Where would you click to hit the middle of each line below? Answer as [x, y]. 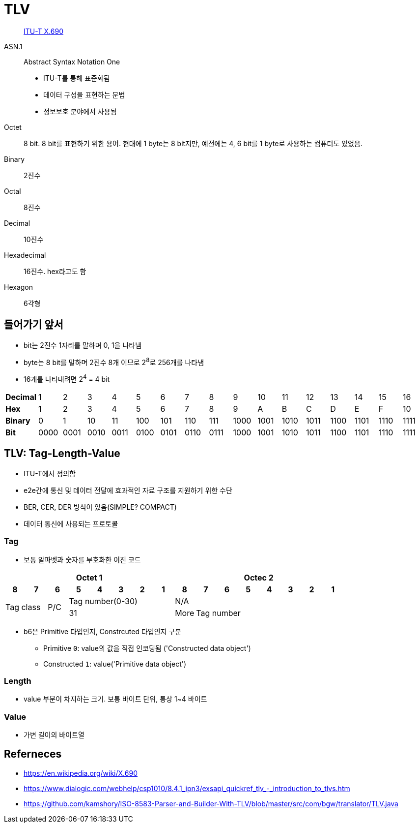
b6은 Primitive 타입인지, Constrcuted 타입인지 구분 [103, 631]
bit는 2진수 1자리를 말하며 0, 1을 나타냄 [83, 345]
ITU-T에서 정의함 [50, 473]
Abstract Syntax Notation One [72, 61]
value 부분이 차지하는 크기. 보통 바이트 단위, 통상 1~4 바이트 [115, 699]
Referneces [33, 754]
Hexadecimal [25, 255]
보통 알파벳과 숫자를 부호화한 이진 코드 [82, 559]
